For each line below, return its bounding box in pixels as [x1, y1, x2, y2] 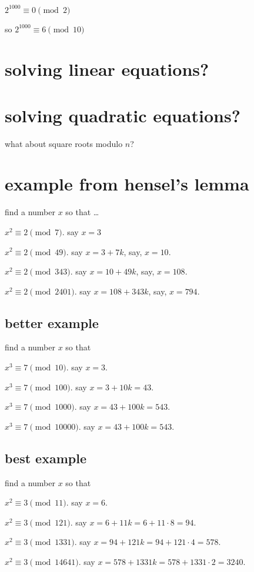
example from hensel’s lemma [5, 172, 249, 196]
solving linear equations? [5, 57, 209, 81]
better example [5, 313, 99, 332]
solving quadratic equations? [5, 103, 240, 127]
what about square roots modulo [5, 137, 123, 149]
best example [5, 449, 86, 467]
